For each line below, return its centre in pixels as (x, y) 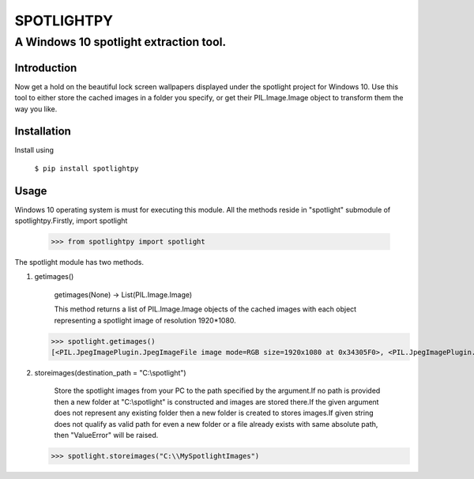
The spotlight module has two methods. (79, 262)
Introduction (46, 68)
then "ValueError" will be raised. (106, 435)
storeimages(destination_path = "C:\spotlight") (110, 372)
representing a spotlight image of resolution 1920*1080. (145, 320)
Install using (34, 150)
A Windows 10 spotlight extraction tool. (120, 42)
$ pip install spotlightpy (87, 168)
